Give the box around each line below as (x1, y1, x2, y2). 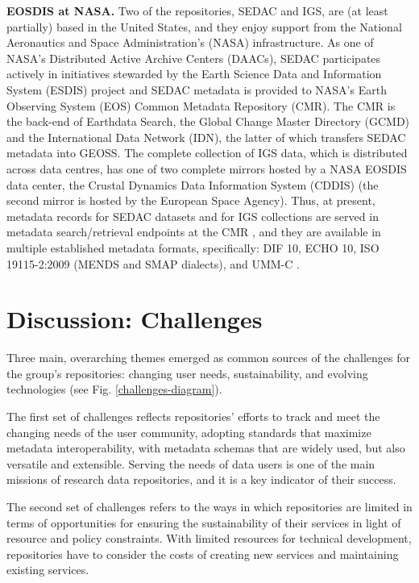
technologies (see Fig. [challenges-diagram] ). (6, 381, 222, 398)
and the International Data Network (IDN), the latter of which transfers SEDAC (6, 128, 406, 145)
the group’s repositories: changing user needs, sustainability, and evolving (6, 364, 368, 381)
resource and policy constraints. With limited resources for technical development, (6, 530, 412, 547)
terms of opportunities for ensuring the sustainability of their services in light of (6, 514, 401, 531)
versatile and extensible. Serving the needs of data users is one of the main (6, 455, 375, 472)
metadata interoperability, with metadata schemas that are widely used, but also (6, 439, 405, 456)
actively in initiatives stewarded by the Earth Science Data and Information (6, 65, 382, 82)
